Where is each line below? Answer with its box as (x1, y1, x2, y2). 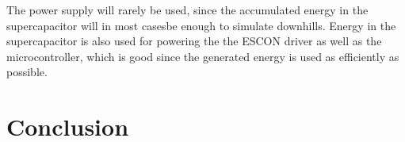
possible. (6, 63, 48, 80)
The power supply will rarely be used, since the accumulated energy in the (6, 2, 369, 17)
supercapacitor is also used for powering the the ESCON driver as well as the (6, 33, 382, 49)
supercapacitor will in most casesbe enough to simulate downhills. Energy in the (6, 17, 396, 33)
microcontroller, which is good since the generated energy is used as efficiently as (6, 48, 399, 64)
